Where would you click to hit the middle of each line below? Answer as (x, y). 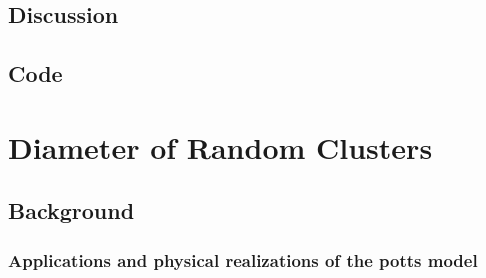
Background (71, 210)
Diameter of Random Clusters (220, 146)
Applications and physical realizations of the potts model (243, 259)
